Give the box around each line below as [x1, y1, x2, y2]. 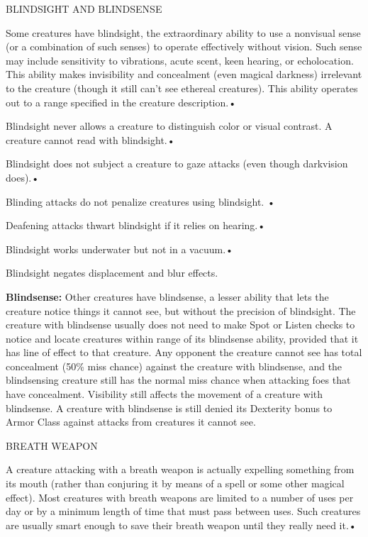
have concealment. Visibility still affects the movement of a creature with [6, 387, 323, 402]
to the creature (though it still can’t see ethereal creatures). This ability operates [6, 80, 358, 95]
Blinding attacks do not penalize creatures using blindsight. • [6, 194, 275, 209]
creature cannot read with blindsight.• [6, 132, 175, 147]
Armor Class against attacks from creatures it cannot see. [6, 414, 256, 429]
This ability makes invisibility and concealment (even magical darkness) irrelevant [6, 67, 362, 82]
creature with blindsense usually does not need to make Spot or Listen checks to [6, 317, 355, 332]
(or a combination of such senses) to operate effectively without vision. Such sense [6, 39, 362, 54]
